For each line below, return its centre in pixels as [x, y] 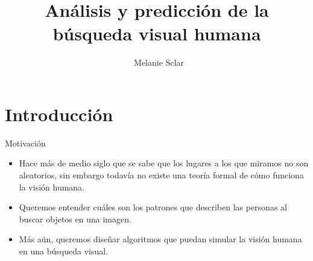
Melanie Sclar [159, 62]
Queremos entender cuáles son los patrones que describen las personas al [153, 207]
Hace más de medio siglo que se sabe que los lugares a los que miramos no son [164, 163]
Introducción [59, 114]
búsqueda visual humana [157, 33]
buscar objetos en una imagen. [75, 219]
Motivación [25, 143]
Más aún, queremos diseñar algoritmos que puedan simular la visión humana [160, 239]
